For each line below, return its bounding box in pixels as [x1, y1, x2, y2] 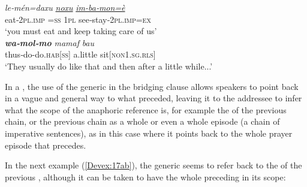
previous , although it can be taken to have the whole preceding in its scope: [5, 170, 286, 183]
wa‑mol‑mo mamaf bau [5, 36, 95, 49]
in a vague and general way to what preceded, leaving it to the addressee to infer [5, 92, 302, 104]
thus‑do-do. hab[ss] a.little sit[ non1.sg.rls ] [5, 48, 156, 61]
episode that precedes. [5, 138, 86, 151]
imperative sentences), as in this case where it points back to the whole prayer [5, 126, 293, 139]
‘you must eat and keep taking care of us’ [5, 25, 157, 37]
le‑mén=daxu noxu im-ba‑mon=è [5, 1, 125, 13]
